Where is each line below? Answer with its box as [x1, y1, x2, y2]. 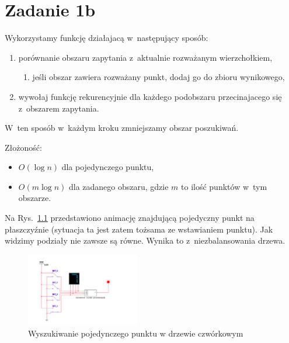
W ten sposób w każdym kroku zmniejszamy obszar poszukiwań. [5, 122, 239, 134]
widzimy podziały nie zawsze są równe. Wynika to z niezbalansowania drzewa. [5, 234, 285, 247]
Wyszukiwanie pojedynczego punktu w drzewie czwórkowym [28, 327, 243, 339]
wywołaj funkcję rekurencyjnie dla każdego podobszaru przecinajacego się [18, 90, 282, 102]
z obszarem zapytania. [18, 102, 99, 114]
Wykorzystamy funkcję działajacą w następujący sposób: [5, 32, 208, 44]
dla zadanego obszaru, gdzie [68, 180, 169, 192]
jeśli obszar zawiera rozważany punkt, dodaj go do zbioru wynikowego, [32, 71, 285, 83]
